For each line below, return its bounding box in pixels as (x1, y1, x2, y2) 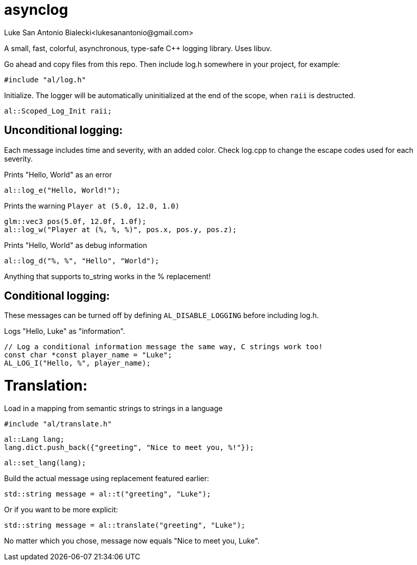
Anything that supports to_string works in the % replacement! (4, 272, 211, 281)
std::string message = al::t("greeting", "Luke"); (4, 489, 211, 498)
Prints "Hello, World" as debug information (4, 240, 147, 250)
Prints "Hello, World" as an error (4, 170, 112, 179)
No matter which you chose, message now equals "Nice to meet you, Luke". (4, 536, 260, 545)
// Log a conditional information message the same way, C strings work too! (4, 343, 323, 351)
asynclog (4, 1, 68, 18)
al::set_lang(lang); (4, 458, 86, 467)
